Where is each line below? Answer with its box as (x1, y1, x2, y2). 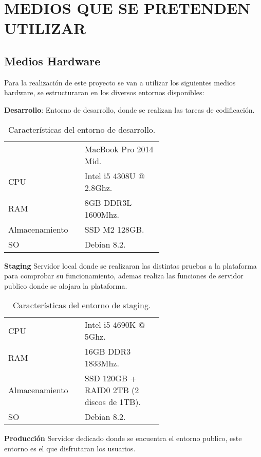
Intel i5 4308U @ (84, 169, 145, 182)
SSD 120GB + (84, 372, 137, 384)
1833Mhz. (84, 357, 119, 370)
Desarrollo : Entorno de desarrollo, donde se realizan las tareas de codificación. (4, 104, 255, 115)
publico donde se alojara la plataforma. (4, 280, 127, 291)
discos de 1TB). (84, 396, 141, 408)
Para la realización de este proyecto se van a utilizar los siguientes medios (4, 77, 236, 87)
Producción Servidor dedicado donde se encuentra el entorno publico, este (4, 433, 242, 444)
